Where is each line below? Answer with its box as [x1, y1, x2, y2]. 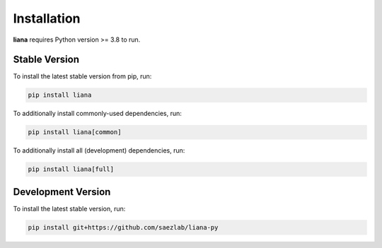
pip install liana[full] [28, 165, 115, 173]
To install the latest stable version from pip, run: [13, 72, 152, 81]
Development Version [13, 186, 111, 198]
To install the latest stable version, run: [13, 204, 126, 213]
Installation [13, 11, 81, 26]
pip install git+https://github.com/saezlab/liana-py [28, 223, 219, 231]
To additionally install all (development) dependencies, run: [13, 146, 185, 155]
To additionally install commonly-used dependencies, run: [13, 110, 182, 118]
